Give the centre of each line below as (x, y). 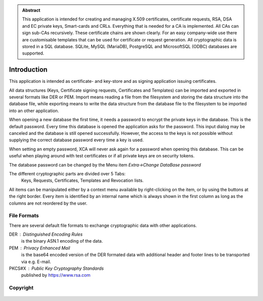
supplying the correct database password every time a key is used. (76, 140)
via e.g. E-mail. (36, 262)
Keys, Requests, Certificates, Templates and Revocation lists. (82, 181)
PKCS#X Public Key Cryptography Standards (56, 268)
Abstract (31, 10)
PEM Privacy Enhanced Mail (39, 248)
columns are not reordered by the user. (48, 203)
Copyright (21, 288)
